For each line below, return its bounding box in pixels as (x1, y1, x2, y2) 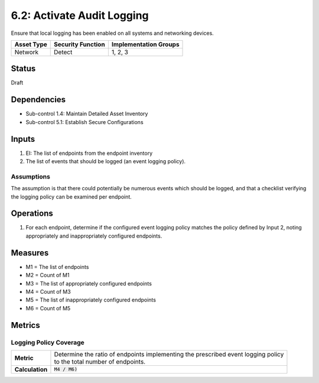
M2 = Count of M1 (25, 272, 70, 279)
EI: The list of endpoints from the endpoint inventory (25, 150, 153, 157)
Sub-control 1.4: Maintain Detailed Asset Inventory (25, 110, 148, 118)
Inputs (11, 134, 35, 144)
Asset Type (14, 40, 47, 48)
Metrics (11, 320, 41, 330)
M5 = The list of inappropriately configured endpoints (25, 296, 157, 304)
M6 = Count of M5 (25, 304, 71, 311)
